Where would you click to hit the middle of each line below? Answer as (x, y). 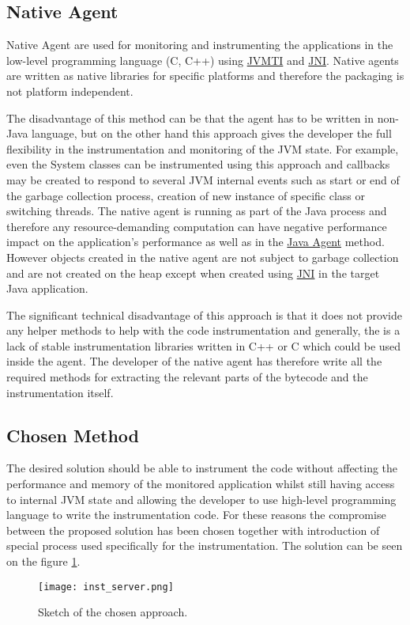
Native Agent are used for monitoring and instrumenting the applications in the (200, 45)
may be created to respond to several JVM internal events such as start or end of (203, 179)
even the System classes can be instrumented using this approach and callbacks (198, 164)
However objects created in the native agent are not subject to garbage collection (203, 257)
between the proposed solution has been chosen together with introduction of (193, 530)
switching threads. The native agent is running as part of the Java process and (197, 211)
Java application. (47, 288)
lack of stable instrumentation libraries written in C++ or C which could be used (204, 345)
